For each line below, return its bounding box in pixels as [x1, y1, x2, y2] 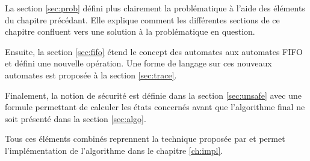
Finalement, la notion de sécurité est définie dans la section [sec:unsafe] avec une [5, 89, 302, 101]
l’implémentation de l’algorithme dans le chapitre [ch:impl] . [5, 144, 223, 156]
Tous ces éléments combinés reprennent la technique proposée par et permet [5, 132, 285, 145]
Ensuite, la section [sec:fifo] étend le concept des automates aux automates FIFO [5, 45, 303, 57]
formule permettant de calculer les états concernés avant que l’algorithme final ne [5, 101, 305, 113]
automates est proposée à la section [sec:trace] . [5, 68, 177, 81]
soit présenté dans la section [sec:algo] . [5, 112, 146, 124]
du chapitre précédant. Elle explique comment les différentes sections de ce [5, 13, 280, 26]
